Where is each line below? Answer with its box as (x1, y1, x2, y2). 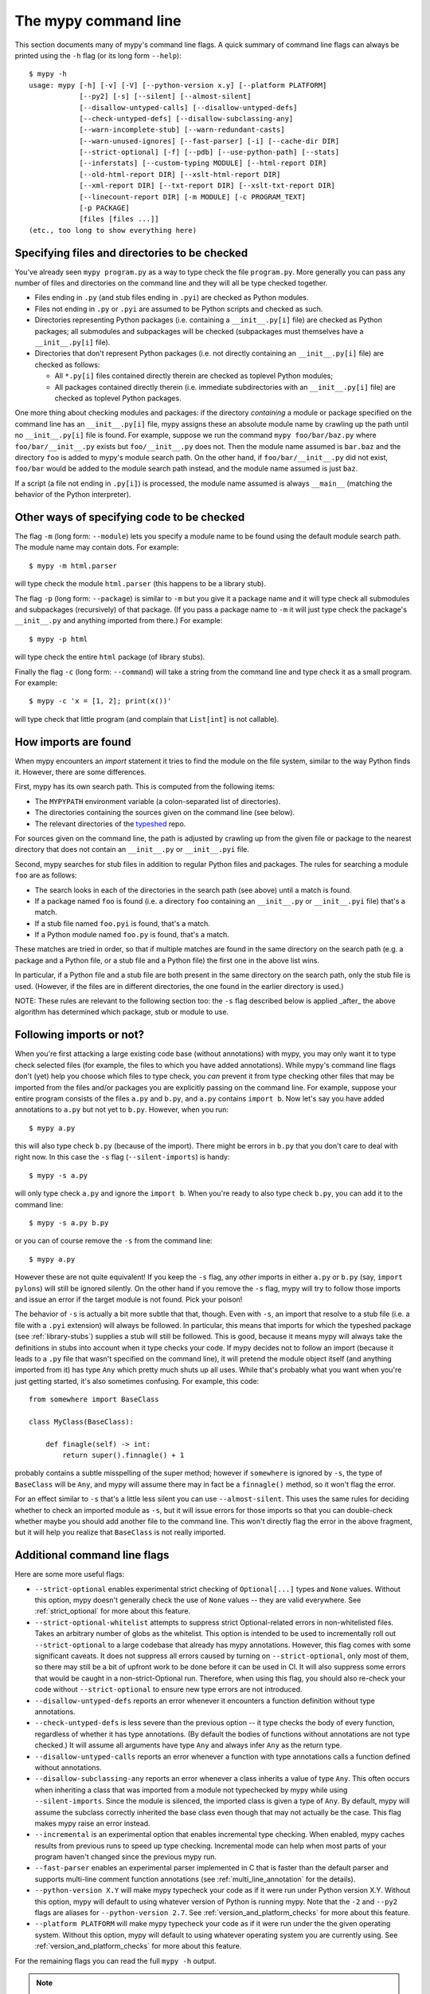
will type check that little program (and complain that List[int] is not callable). (14, 714, 279, 723)
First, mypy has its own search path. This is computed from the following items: (14, 782, 276, 791)
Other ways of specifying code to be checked (14, 510, 245, 524)
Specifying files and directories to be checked (14, 246, 248, 259)
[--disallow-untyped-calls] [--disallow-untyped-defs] (79, 103, 298, 112)
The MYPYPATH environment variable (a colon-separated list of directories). (34, 796, 281, 806)
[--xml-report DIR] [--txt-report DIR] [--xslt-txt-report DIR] (79, 181, 336, 191)
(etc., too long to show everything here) (29, 226, 197, 234)
